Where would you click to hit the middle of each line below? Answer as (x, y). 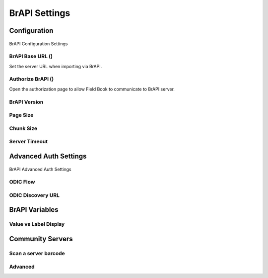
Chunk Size (23, 128)
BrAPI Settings (40, 13)
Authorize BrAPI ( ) (32, 79)
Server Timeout (29, 142)
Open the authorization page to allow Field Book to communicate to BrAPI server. (92, 89)
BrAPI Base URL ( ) (31, 56)
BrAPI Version (26, 102)
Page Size (21, 115)
